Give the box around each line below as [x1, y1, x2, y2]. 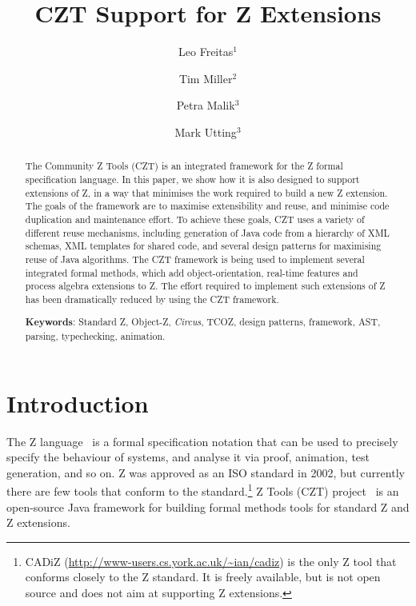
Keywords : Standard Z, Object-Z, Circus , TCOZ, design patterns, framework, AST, [25, 315, 381, 329]
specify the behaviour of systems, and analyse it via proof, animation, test [6, 449, 370, 465]
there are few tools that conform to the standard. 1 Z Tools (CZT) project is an [6, 480, 399, 500]
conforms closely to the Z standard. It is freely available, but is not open [25, 568, 381, 585]
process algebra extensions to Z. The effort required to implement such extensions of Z [25, 279, 386, 293]
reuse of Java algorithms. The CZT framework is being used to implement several [25, 252, 365, 265]
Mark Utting [174, 123, 237, 140]
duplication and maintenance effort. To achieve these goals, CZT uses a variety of [25, 212, 365, 225]
